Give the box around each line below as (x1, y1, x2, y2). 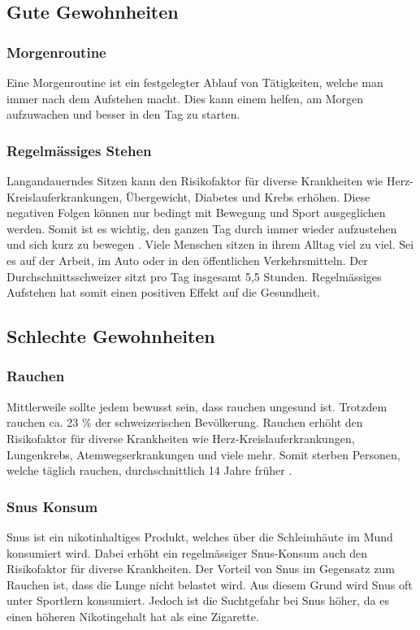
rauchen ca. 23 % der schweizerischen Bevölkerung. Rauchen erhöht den (6, 414, 363, 431)
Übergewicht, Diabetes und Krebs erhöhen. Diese (125, 188, 370, 205)
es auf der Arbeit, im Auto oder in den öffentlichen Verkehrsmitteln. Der (6, 251, 368, 268)
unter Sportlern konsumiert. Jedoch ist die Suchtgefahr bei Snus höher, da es (6, 592, 389, 609)
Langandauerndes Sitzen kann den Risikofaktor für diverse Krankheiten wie (6, 172, 383, 189)
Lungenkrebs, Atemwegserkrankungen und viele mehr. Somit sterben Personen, (6, 445, 401, 463)
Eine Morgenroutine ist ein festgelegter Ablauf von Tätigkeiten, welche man (6, 74, 383, 90)
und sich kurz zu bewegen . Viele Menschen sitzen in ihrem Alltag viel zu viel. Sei (6, 236, 414, 253)
